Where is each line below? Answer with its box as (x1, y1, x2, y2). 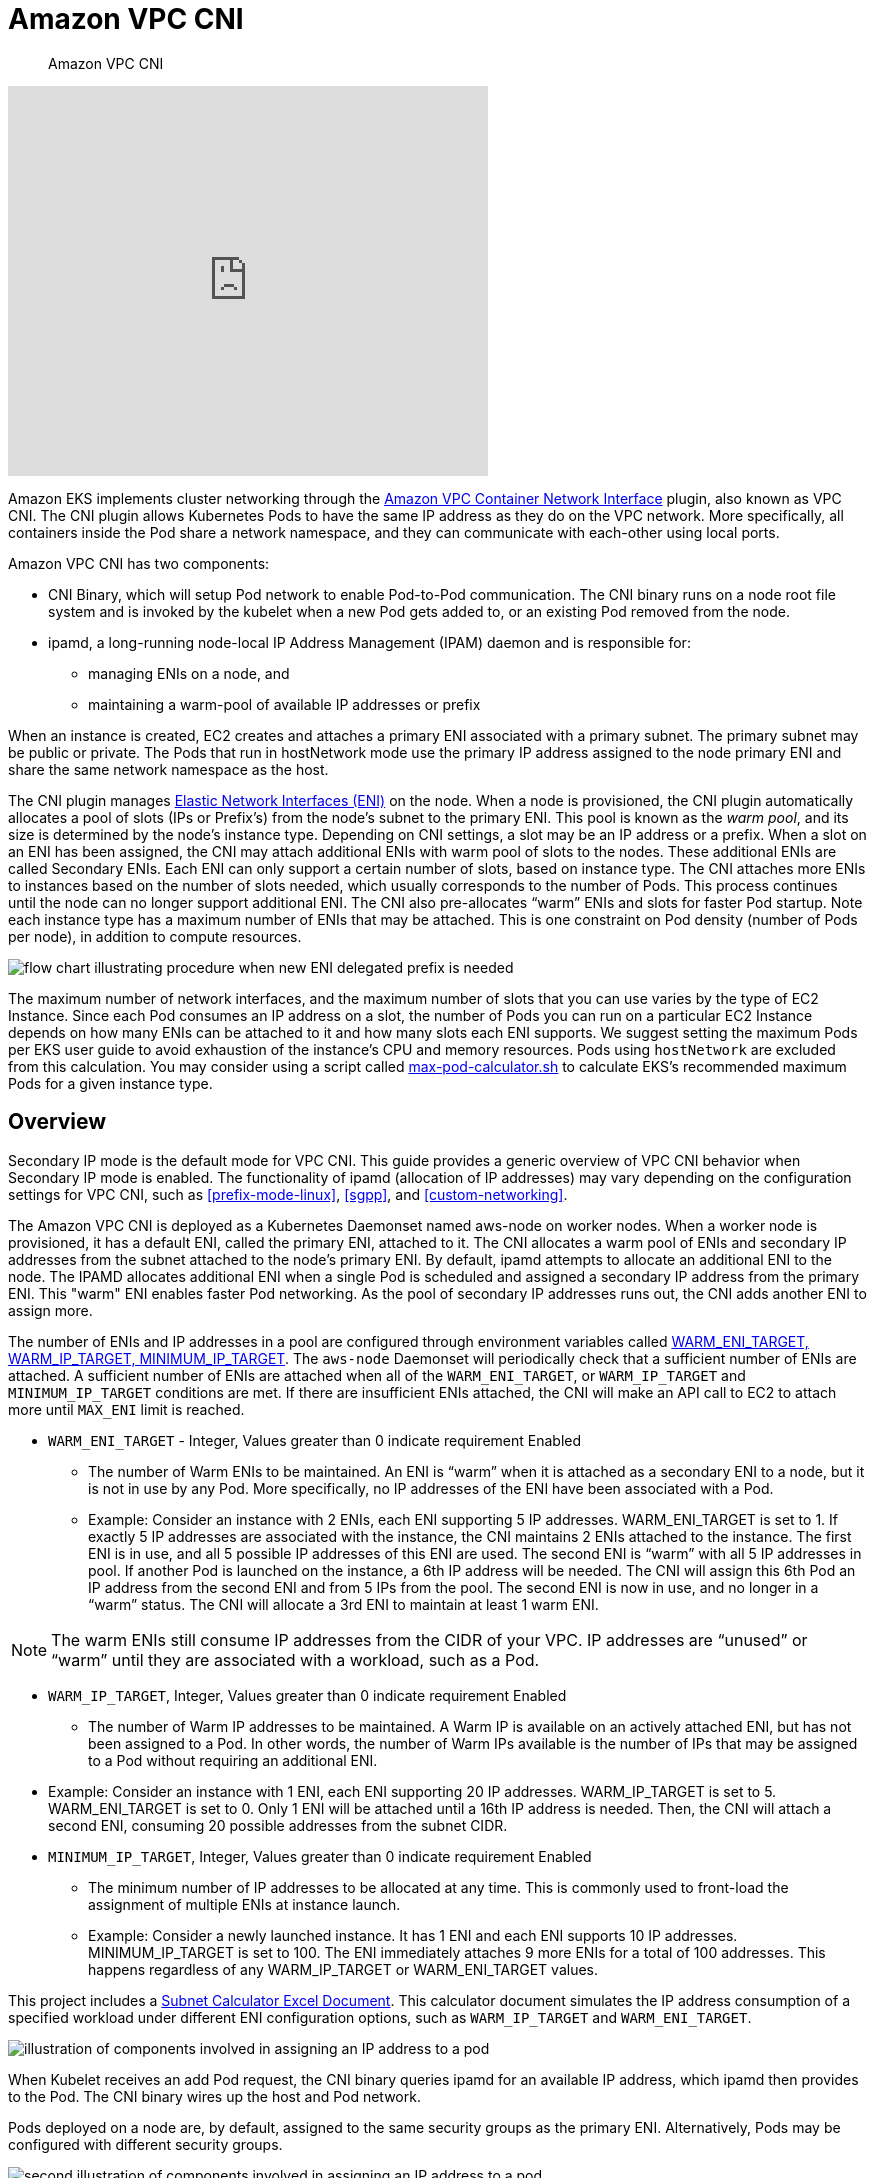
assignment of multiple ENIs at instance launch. (88, 1895, 401, 1913)
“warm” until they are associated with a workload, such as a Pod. (51, 1649, 540, 1670)
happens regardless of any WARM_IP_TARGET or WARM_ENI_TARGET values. (88, 1960, 598, 1978)
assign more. (8, 1301, 93, 1319)
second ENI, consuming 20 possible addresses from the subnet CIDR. (48, 1816, 508, 1834)
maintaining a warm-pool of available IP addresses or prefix (88, 695, 481, 713)
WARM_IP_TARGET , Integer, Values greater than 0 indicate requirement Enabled (48, 1686, 567, 1704)
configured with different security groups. (8, 2135, 283, 2153)
